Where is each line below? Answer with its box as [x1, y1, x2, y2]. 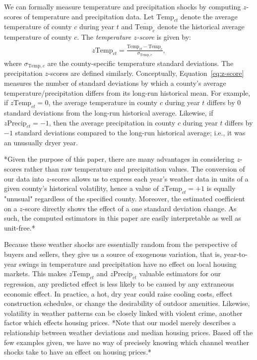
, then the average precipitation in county [49, 117, 176, 127]
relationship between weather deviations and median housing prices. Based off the [4, 327, 253, 337]
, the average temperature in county [48, 97, 158, 108]
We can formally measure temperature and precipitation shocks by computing [4, 1, 241, 11]
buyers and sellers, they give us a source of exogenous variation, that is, [4, 249, 222, 259]
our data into [4, 173, 44, 183]
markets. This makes [4, 268, 67, 279]
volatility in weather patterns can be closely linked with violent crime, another [4, 307, 243, 318]
